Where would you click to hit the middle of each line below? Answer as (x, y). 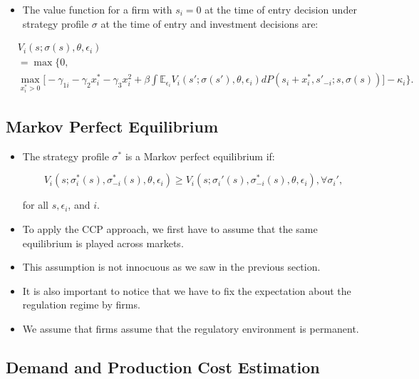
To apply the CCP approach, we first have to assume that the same (170, 229)
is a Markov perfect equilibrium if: (200, 156)
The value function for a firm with (97, 9)
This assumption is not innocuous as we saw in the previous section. (171, 267)
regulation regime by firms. (81, 305)
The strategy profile (66, 156)
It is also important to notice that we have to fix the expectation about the (187, 290)
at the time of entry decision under (281, 9)
